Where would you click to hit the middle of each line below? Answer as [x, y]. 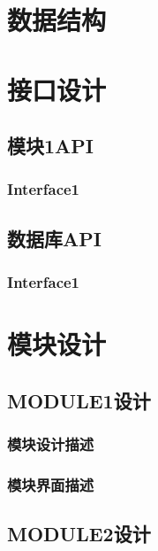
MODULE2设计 [79, 534]
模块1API [50, 146]
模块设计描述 [51, 444]
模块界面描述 [51, 484]
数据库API [54, 238]
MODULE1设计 [79, 400]
